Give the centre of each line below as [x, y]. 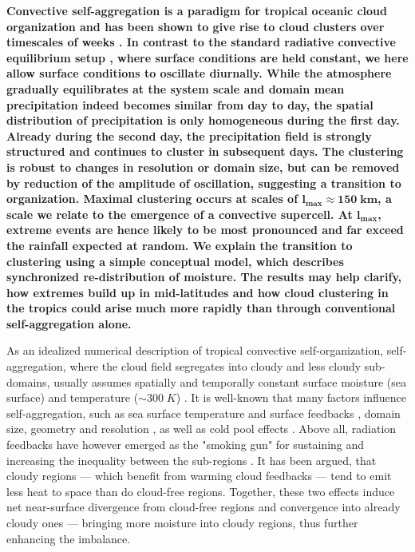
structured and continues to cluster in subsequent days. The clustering [205, 151]
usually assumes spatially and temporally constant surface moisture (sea [230, 381]
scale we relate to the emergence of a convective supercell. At [180, 214]
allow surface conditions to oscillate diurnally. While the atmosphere [199, 73]
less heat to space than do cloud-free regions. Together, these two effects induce [201, 491]
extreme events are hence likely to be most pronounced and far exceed [205, 230]
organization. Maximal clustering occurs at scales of [152, 199]
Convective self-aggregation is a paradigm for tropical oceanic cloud [197, 10]
